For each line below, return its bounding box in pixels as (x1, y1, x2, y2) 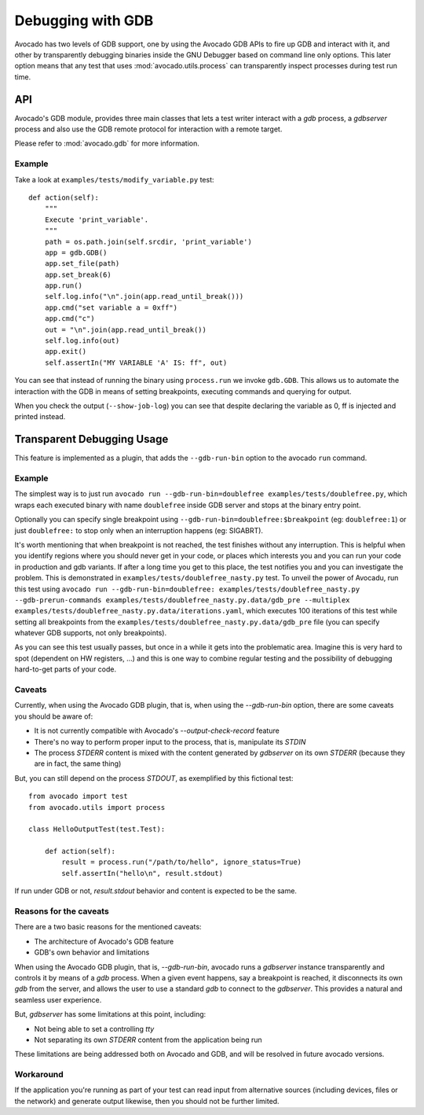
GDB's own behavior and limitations (34, 948, 150, 957)
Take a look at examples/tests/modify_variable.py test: (14, 175, 215, 184)
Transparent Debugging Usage (14, 432, 169, 446)
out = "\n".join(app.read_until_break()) (44, 325, 207, 334)
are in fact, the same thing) (34, 759, 122, 768)
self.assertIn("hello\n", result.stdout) (61, 869, 224, 878)
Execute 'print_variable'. (44, 215, 149, 224)
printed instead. (14, 412, 66, 421)
